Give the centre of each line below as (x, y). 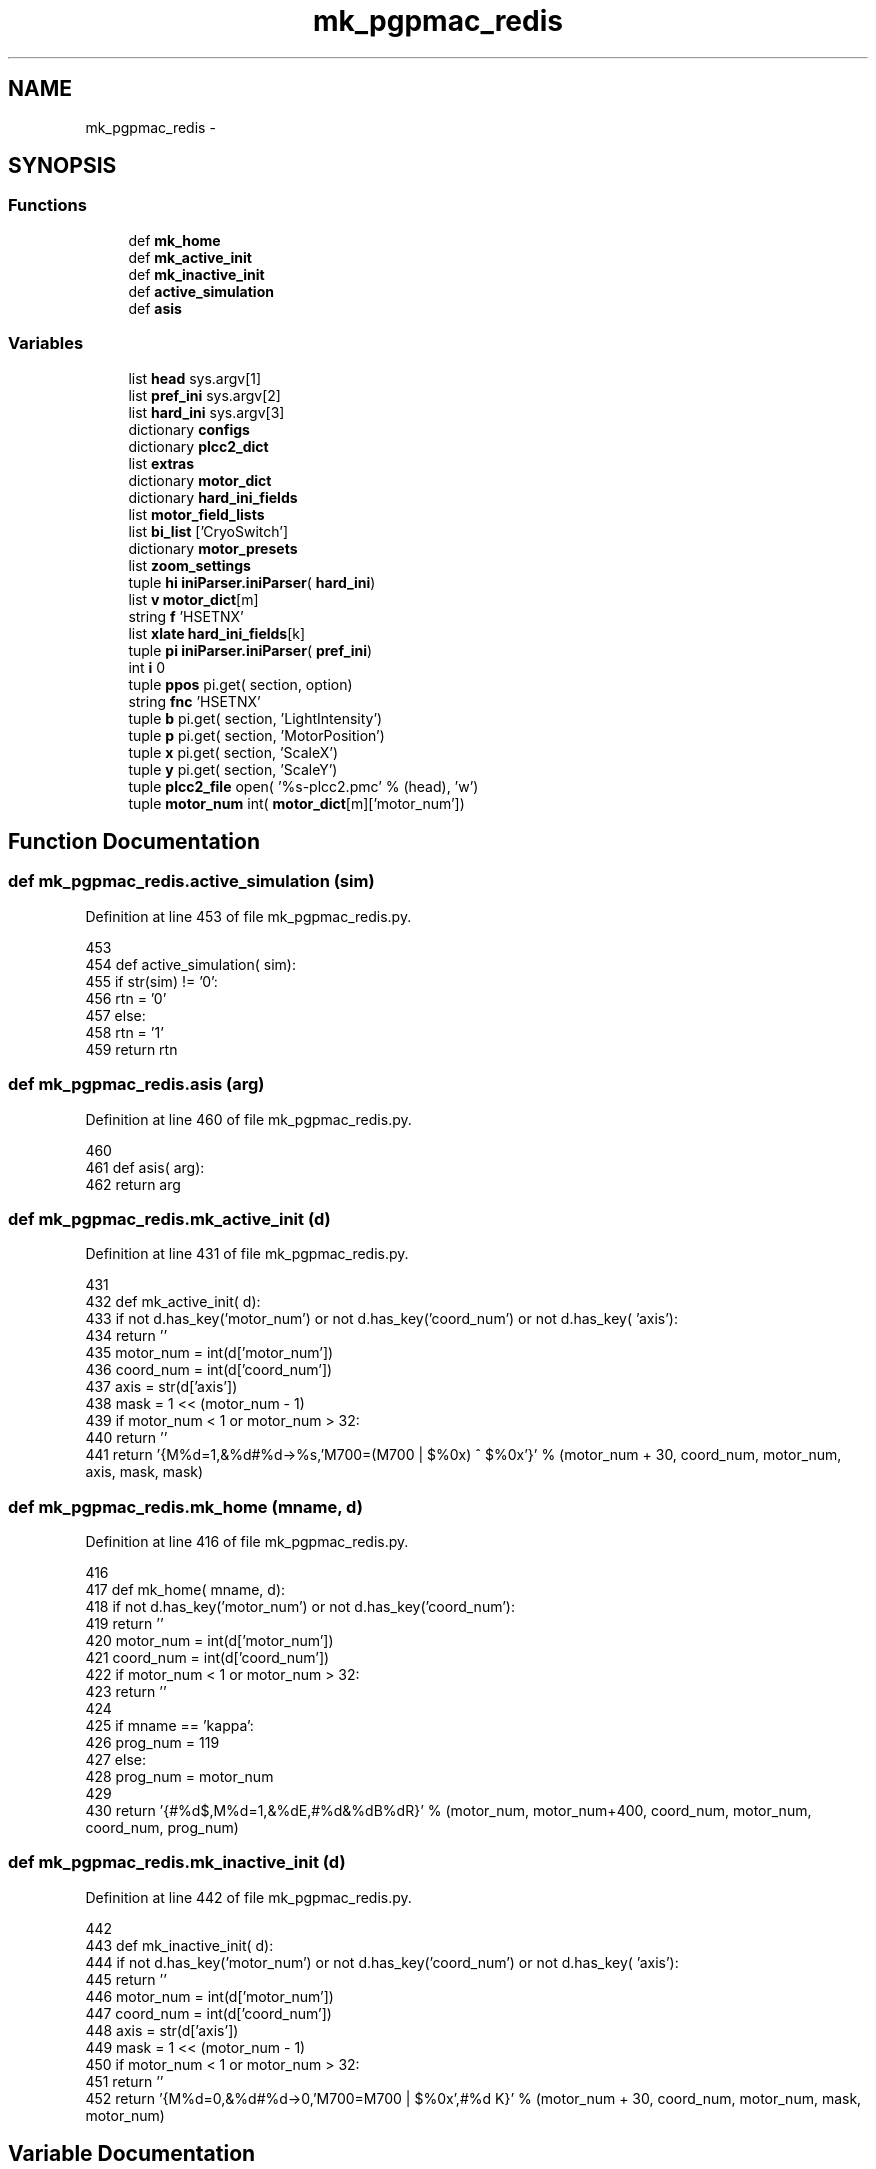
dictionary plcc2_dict (198, 446)
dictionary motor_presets (213, 548)
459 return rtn (131, 1049)
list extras (161, 463)
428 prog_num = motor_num (179, 1777)
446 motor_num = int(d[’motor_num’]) (209, 1996)
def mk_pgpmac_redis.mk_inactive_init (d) (177, 1862)
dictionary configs (189, 429)
